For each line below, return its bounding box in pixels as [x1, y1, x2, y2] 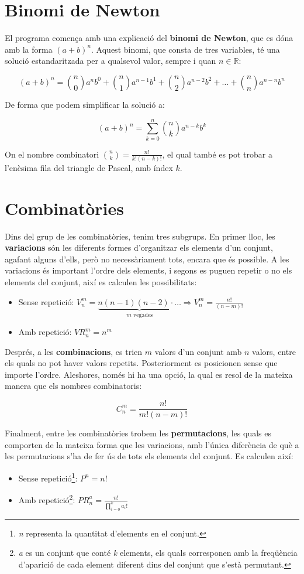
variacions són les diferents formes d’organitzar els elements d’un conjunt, [5, 241, 273, 254]
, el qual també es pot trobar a [162, 148, 272, 160]
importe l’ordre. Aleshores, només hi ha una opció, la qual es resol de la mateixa [5, 368, 293, 380]
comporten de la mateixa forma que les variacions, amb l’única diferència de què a [5, 438, 299, 450]
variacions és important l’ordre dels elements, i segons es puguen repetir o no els [5, 264, 292, 276]
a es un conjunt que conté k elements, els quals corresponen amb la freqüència [18, 546, 298, 559]
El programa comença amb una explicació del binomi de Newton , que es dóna [5, 32, 293, 44]
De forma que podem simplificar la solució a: [5, 98, 165, 110]
